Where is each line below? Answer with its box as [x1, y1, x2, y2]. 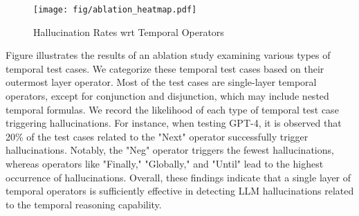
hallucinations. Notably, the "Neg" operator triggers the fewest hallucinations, [6, 143, 334, 157]
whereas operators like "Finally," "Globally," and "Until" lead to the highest [6, 156, 324, 170]
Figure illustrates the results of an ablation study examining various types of [6, 48, 331, 62]
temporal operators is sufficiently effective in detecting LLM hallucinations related [6, 183, 354, 198]
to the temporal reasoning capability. [6, 197, 162, 211]
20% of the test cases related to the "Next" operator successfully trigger [6, 129, 309, 143]
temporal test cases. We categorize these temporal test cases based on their [6, 61, 324, 75]
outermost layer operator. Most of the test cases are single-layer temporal [6, 75, 317, 89]
